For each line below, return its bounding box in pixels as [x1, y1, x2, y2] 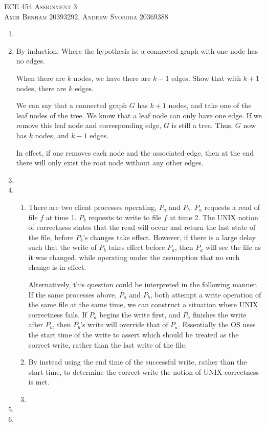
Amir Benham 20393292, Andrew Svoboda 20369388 [4, 11, 168, 22]
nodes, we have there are [73, 72, 151, 83]
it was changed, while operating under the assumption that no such [28, 251, 240, 262]
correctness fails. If [28, 309, 87, 319]
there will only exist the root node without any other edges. [16, 157, 204, 168]
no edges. [16, 55, 45, 66]
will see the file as [205, 242, 261, 252]
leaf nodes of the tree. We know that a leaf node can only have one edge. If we [16, 110, 262, 120]
